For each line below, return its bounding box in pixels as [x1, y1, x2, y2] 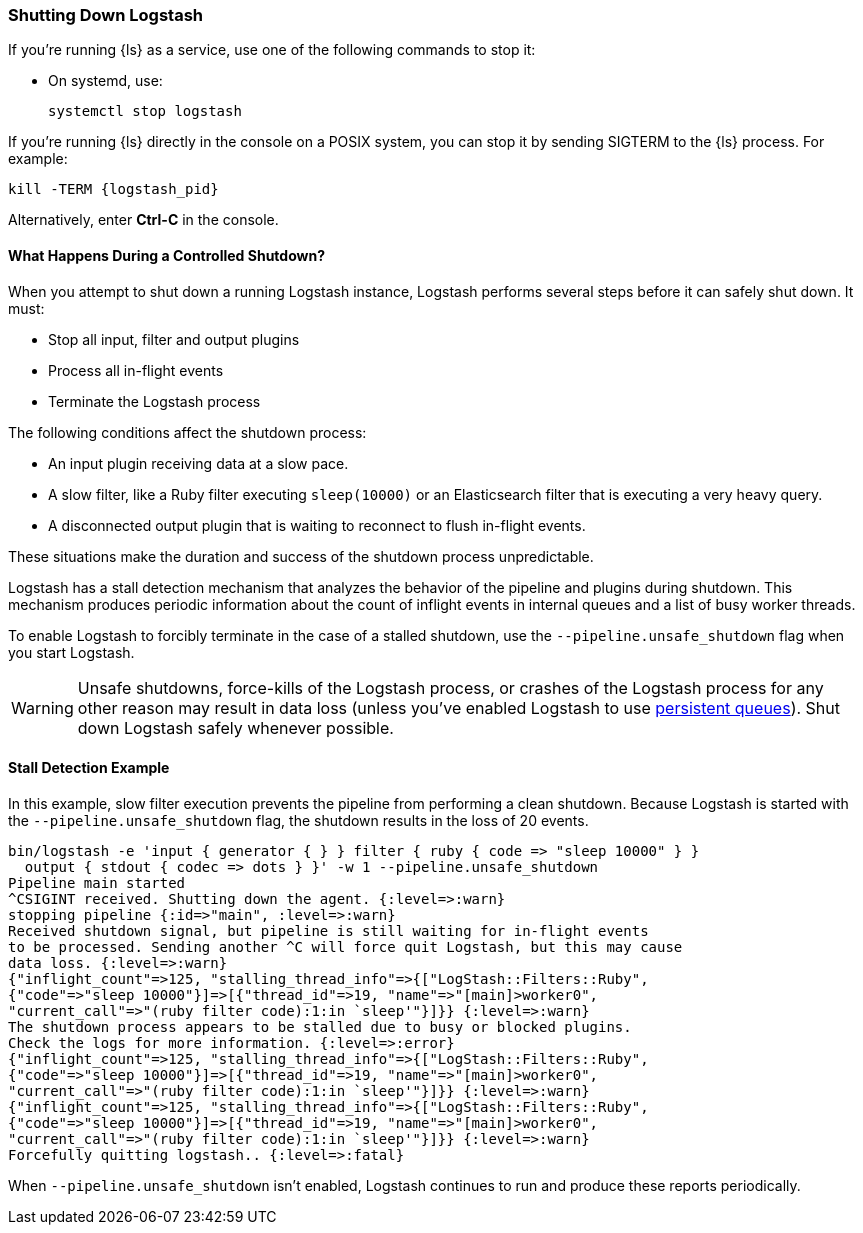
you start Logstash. [8, 643, 135, 661]
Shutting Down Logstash [8, 5, 204, 25]
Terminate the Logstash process [48, 392, 261, 410]
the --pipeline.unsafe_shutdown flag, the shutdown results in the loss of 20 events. [8, 811, 589, 829]
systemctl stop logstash [48, 103, 242, 120]
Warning [11, 697, 74, 718]
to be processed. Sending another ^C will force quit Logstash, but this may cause [8, 938, 683, 955]
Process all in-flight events [48, 361, 224, 379]
